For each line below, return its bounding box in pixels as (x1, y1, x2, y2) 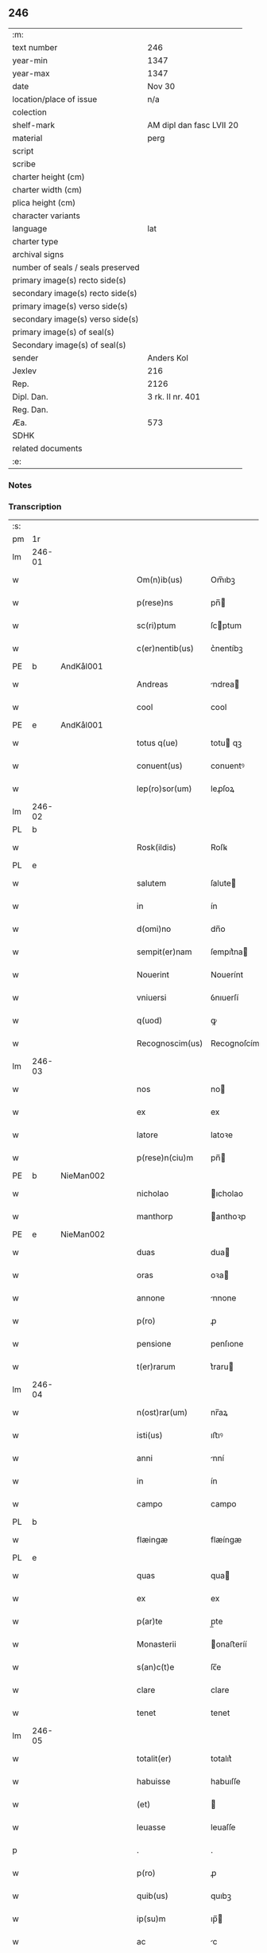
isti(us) (136, 1430, 163, 1441)
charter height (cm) (12, 171, 85, 182)
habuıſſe (210, 1776, 241, 1787)
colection (12, 107, 48, 118)
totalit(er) (136, 1753, 172, 1764)
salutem (136, 878, 167, 889)
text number (12, 41, 58, 53)
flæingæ (136, 1534, 168, 1546)
